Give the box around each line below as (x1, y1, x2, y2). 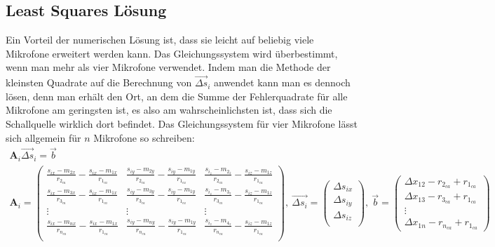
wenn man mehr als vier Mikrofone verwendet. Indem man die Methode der (6, 60, 331, 74)
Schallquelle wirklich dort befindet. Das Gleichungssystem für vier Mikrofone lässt (6, 116, 358, 131)
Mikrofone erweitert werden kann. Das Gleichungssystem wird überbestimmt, (6, 46, 338, 60)
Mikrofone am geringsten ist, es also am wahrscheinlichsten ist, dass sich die (6, 102, 332, 117)
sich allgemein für (6, 130, 81, 145)
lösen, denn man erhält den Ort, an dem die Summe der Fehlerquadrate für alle (6, 88, 348, 103)
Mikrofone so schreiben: (93, 130, 195, 145)
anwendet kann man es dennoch (213, 75, 351, 90)
